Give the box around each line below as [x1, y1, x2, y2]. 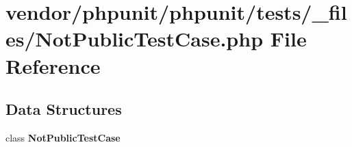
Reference [5, 51, 101, 79]
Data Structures [5, 98, 122, 120]
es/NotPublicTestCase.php [5, 25, 264, 53]
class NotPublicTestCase [5, 130, 121, 144]
